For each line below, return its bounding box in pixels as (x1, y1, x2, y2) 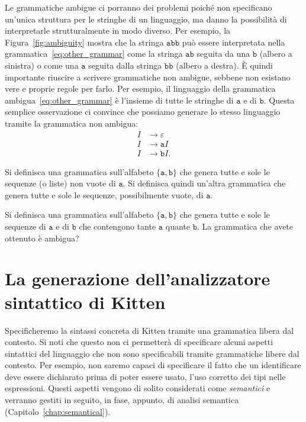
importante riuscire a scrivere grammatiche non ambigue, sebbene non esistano (5, 70, 291, 83)
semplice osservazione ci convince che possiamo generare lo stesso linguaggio (5, 105, 281, 118)
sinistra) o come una (5, 59, 79, 71)
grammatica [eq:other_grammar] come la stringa (5, 47, 183, 60)
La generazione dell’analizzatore (5, 266, 270, 291)
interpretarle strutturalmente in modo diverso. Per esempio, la (5, 24, 231, 37)
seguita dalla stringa (88, 59, 162, 71)
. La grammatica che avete (197, 220, 294, 232)
